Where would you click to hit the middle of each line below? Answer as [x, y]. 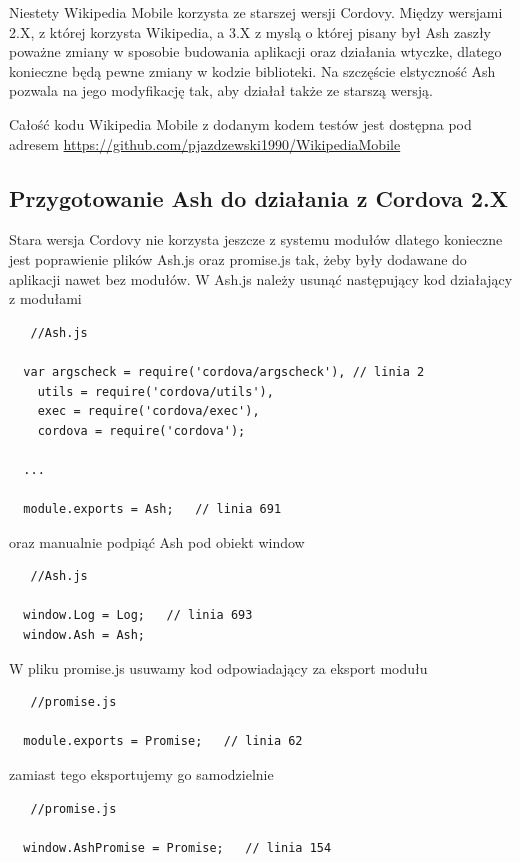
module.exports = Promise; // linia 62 [163, 741]
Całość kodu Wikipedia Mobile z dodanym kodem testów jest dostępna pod [240, 123]
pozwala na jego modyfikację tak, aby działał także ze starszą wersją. [221, 90]
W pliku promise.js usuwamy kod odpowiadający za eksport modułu [218, 667]
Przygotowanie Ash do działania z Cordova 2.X [259, 197]
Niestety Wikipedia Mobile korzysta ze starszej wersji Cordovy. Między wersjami [256, 12]
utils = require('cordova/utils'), [155, 391]
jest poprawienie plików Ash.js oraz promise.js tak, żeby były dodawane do [238, 258]
